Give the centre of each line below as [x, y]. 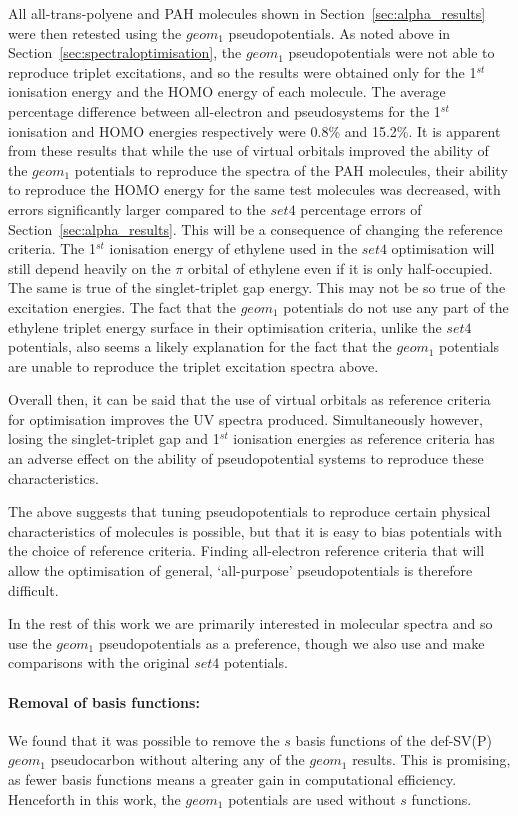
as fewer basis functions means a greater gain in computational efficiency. [232, 778]
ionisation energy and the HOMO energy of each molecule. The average [227, 91]
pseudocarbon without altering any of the [177, 759]
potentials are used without [312, 798]
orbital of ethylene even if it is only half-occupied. [340, 267]
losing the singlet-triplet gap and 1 [114, 438]
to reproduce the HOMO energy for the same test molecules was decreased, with [254, 189]
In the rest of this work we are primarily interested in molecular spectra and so [250, 623]
